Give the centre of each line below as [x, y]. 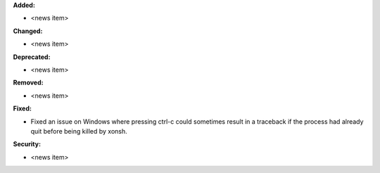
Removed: [28, 83]
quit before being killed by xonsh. [79, 131]
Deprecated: [32, 57]
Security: [27, 144]
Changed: [28, 31]
